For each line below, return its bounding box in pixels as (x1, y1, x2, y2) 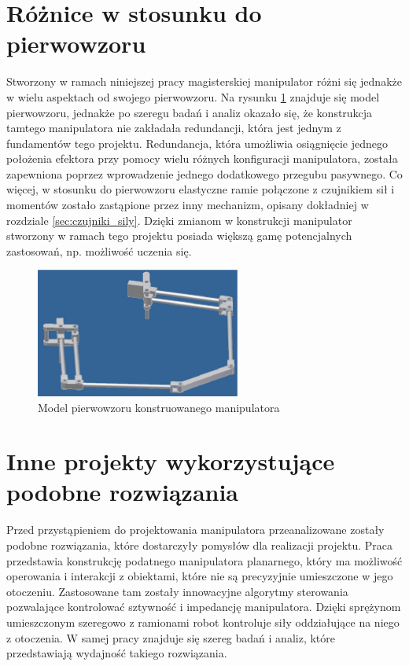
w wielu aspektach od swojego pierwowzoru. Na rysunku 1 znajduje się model (6, 88, 380, 105)
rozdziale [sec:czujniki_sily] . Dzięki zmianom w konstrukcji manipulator (6, 212, 352, 228)
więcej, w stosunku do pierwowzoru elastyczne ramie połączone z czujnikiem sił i (6, 181, 395, 197)
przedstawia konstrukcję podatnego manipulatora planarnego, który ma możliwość (6, 552, 403, 568)
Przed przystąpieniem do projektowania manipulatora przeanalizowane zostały (6, 521, 385, 538)
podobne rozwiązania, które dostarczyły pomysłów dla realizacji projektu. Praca (6, 537, 393, 554)
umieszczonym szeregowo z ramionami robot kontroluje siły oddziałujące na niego (6, 613, 400, 630)
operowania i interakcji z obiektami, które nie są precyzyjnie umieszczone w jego (6, 568, 393, 584)
